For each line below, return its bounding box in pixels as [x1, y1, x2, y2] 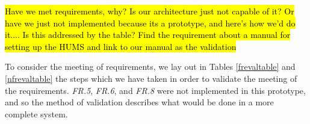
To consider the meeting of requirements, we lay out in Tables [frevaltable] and [5, 60, 296, 73]
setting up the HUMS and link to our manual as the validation [5, 40, 237, 52]
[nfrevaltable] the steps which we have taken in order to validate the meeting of [5, 72, 297, 84]
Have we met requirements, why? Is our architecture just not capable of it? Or [5, 5, 294, 17]
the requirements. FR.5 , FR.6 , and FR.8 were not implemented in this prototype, [5, 84, 306, 96]
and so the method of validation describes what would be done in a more [5, 96, 274, 108]
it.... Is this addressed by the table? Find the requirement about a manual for [5, 28, 291, 41]
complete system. [5, 107, 68, 120]
